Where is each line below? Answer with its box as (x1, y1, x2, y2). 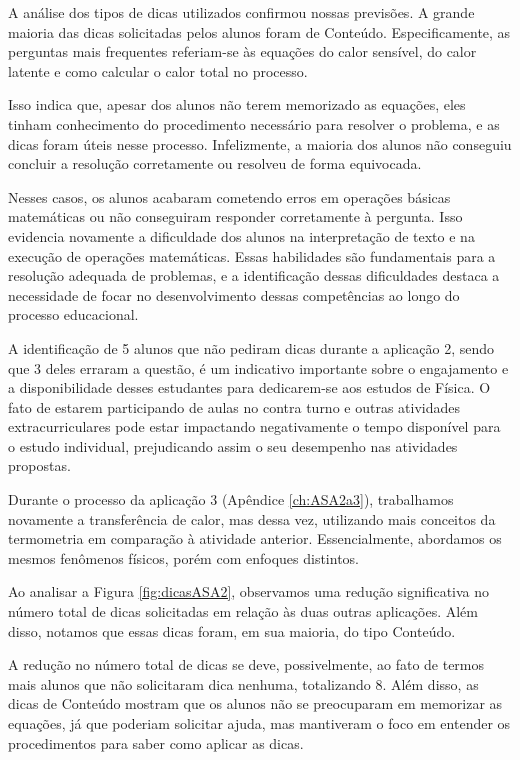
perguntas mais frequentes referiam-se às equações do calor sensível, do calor (8, 41, 477, 62)
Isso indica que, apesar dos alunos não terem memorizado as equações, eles (8, 94, 466, 115)
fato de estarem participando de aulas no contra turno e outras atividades (8, 396, 461, 417)
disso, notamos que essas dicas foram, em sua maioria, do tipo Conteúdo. (8, 620, 456, 641)
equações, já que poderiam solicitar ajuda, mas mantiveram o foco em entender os (8, 713, 511, 733)
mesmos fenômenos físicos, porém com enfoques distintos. (8, 547, 359, 568)
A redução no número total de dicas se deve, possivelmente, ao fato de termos (8, 654, 485, 675)
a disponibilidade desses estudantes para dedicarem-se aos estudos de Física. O (8, 377, 491, 398)
